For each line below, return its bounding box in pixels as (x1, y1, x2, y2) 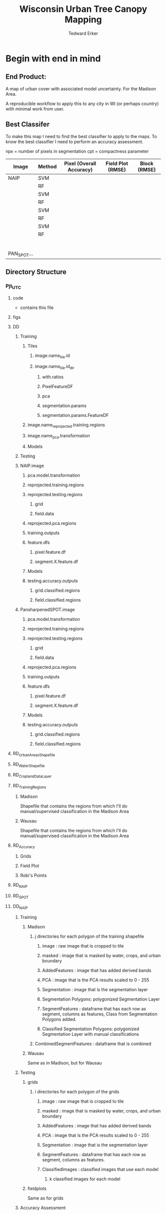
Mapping (64, 14, 102, 25)
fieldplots (27, 1186, 47, 1192)
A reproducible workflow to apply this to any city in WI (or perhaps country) (5, 101, 159, 106)
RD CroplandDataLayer (12, 772, 52, 779)
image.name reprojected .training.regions (27, 422, 105, 429)
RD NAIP (12, 882, 28, 889)
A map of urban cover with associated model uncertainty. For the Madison (5, 86, 157, 92)
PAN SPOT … (8, 250, 33, 258)
